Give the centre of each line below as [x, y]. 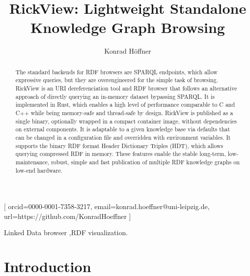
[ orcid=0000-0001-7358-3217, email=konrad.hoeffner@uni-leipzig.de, [107, 206]
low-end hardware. [39, 170]
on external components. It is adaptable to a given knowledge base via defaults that [123, 129]
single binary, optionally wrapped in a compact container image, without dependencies [126, 121]
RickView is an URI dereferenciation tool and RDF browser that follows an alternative [126, 88]
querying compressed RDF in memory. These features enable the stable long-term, [121, 154]
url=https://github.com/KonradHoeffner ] [68, 216]
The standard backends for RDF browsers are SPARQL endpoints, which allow [116, 72]
